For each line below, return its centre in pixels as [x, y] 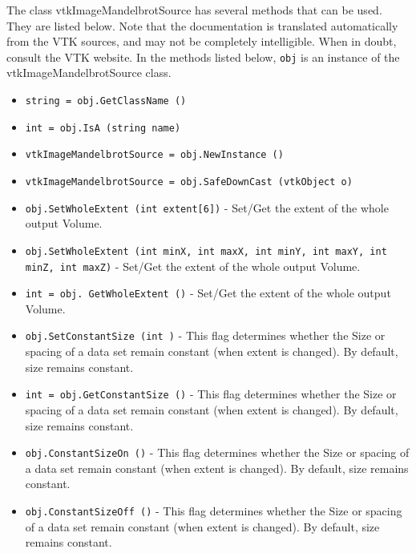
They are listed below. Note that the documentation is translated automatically [202, 25]
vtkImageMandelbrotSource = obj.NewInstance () [154, 155]
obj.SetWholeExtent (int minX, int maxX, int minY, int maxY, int [206, 251]
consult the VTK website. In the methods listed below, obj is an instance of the [203, 57]
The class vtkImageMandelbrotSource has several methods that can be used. [194, 10]
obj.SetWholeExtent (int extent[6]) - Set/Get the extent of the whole [207, 207]
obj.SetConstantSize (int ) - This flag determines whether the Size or [205, 335]
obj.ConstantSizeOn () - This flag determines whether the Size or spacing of [217, 452]
